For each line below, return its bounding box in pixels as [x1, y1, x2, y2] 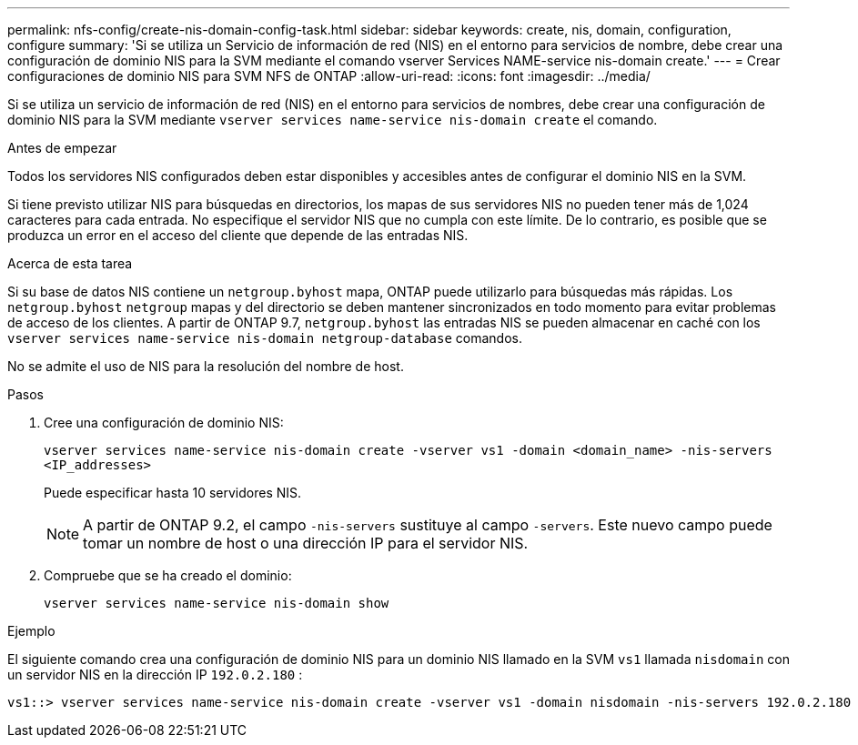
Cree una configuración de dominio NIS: [44, 415, 284, 430]
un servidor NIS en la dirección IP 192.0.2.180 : [7, 667, 303, 682]
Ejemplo [7, 623, 56, 639]
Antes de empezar [7, 140, 117, 156]
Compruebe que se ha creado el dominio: [44, 568, 292, 583]
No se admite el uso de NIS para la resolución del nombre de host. [7, 358, 404, 374]
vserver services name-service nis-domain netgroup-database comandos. [7, 330, 522, 346]
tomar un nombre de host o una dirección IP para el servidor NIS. [83, 534, 529, 552]
